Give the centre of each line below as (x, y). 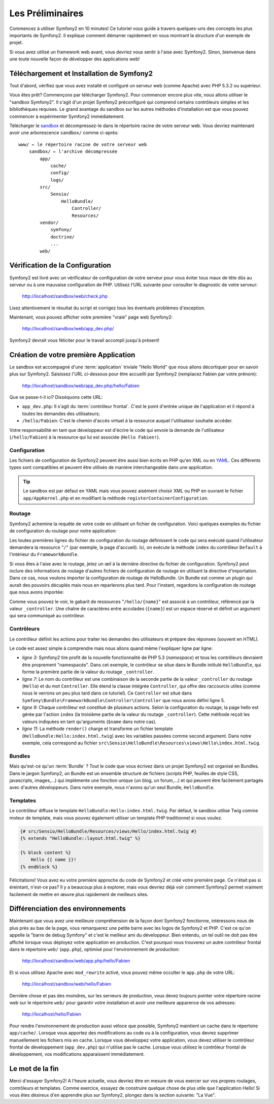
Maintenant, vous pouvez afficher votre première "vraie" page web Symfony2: (91, 317)
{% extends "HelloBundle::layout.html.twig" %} (80, 839)
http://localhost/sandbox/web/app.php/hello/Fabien (76, 961)
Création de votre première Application (72, 355)
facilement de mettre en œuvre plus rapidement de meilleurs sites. (79, 894)
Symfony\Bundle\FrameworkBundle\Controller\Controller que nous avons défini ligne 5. (124, 700)
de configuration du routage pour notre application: (63, 531)
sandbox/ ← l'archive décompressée (73, 152)
